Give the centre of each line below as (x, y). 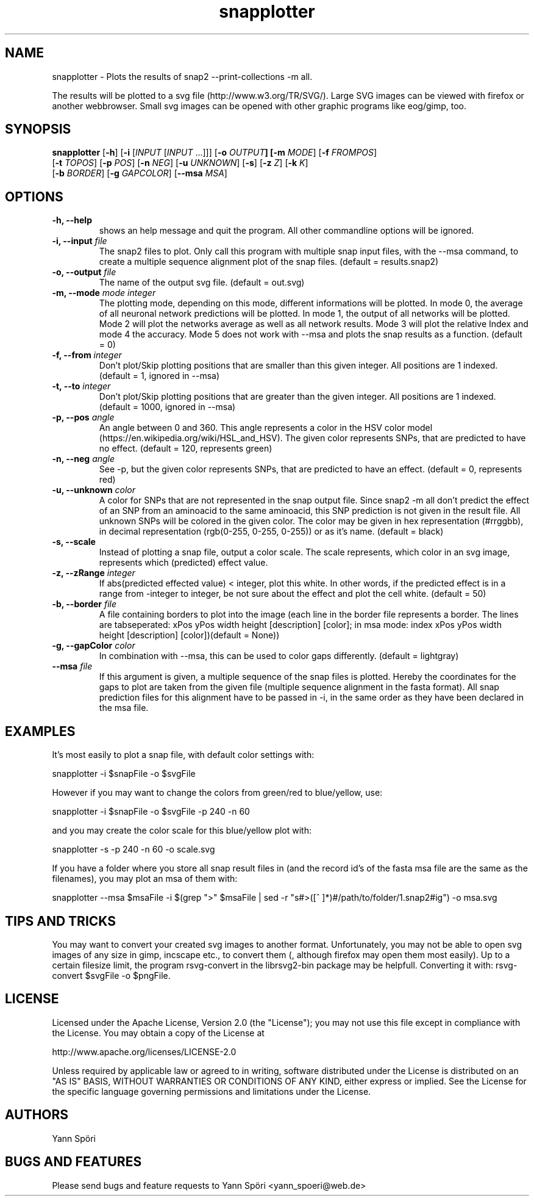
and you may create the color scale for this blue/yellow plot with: (182, 831)
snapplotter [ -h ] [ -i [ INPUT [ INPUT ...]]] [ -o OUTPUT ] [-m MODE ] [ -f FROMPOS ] (215, 153)
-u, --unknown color (94, 490)
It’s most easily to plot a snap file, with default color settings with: (183, 755)
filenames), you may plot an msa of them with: (145, 879)
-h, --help (72, 220)
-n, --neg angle (84, 459)
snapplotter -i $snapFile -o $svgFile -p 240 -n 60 (151, 812)
